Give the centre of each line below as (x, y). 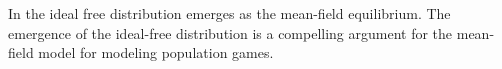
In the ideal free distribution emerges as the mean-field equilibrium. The (229, 13)
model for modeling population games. (156, 52)
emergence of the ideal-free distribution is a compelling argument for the (230, 32)
